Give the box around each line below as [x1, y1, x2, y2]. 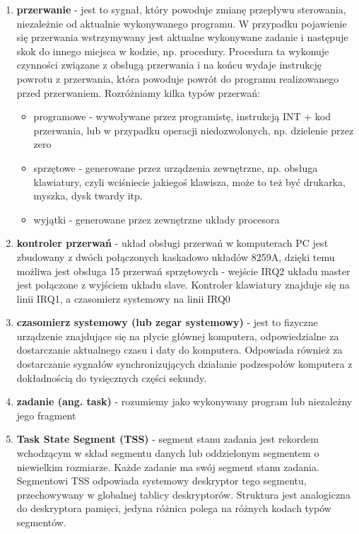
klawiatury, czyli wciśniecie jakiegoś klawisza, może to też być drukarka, [33, 174, 346, 189]
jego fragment [16, 407, 76, 422]
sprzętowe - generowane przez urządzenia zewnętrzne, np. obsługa [33, 160, 318, 175]
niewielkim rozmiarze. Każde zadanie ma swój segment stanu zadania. [16, 459, 319, 474]
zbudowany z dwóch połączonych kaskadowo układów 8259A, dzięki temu [16, 249, 335, 264]
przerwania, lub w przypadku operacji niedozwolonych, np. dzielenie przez [33, 122, 354, 137]
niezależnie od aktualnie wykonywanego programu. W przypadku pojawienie [16, 16, 347, 30]
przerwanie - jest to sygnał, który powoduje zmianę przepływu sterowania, [16, 2, 346, 16]
